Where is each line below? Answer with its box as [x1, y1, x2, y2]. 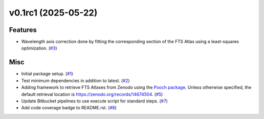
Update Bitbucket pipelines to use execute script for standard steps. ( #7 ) [21, 98, 168, 104]
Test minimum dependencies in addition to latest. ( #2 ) [21, 78, 130, 84]
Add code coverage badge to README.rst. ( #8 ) [21, 105, 117, 111]
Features [9, 26, 37, 34]
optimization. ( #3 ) [21, 45, 57, 51]
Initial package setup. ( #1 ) [21, 71, 73, 77]
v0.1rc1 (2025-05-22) [9, 7, 98, 18]
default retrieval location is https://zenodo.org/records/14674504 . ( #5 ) [21, 91, 163, 97]
